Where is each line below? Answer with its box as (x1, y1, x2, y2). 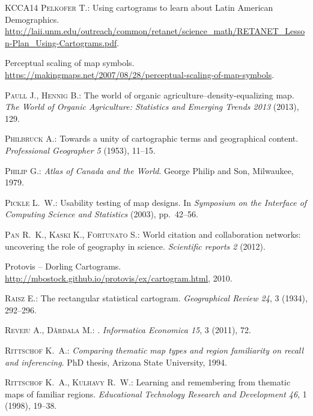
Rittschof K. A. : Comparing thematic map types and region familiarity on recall (5, 344, 304, 357)
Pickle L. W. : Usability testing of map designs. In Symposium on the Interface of (5, 196, 307, 208)
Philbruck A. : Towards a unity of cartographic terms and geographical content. (5, 132, 299, 145)
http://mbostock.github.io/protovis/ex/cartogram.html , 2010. (5, 271, 232, 284)
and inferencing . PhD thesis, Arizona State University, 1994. (5, 355, 227, 368)
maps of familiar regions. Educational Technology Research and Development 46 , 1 (5, 387, 307, 400)
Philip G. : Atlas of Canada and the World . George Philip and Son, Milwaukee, (5, 164, 294, 176)
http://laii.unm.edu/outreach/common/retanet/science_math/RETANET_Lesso (5, 25, 305, 37)
